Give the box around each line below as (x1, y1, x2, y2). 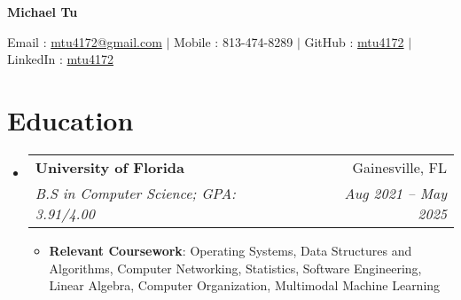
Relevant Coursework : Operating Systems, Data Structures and (49, 241, 412, 259)
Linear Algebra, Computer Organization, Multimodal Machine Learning (49, 276, 441, 295)
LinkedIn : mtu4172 (7, 50, 113, 68)
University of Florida (35, 156, 185, 178)
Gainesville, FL (352, 156, 447, 178)
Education (7, 101, 134, 138)
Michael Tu (7, 3, 78, 20)
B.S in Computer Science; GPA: (35, 182, 236, 203)
